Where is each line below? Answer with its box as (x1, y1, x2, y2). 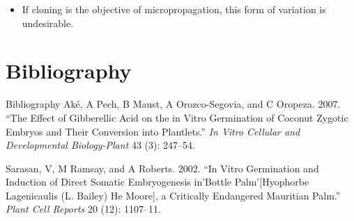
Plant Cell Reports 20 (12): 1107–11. (6, 202, 161, 216)
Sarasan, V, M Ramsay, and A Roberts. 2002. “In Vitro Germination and (6, 161, 319, 175)
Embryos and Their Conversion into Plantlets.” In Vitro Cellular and (6, 124, 300, 138)
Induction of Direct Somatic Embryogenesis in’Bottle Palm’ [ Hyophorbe (6, 174, 309, 189)
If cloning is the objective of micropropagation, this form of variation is (22, 2, 326, 16)
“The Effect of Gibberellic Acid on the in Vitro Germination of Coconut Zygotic (6, 110, 348, 124)
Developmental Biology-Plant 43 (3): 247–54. (6, 138, 195, 152)
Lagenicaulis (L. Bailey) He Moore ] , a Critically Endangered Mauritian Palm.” (6, 188, 341, 202)
